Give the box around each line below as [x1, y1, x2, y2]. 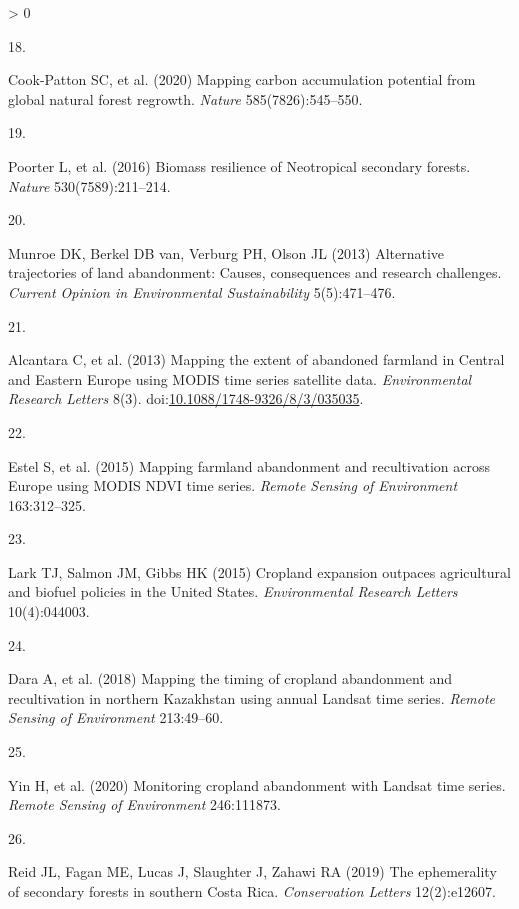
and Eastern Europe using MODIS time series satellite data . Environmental [8, 368, 472, 389]
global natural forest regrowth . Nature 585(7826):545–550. [8, 88, 363, 109]
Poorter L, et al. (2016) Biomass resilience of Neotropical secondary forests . [8, 155, 471, 176]
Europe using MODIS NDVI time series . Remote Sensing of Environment [8, 475, 458, 496]
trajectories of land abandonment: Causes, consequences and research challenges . [8, 262, 502, 283]
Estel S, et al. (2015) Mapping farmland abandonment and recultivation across [8, 455, 491, 476]
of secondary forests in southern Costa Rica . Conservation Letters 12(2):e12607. [8, 881, 496, 901]
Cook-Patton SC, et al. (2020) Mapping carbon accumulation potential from [8, 69, 476, 90]
